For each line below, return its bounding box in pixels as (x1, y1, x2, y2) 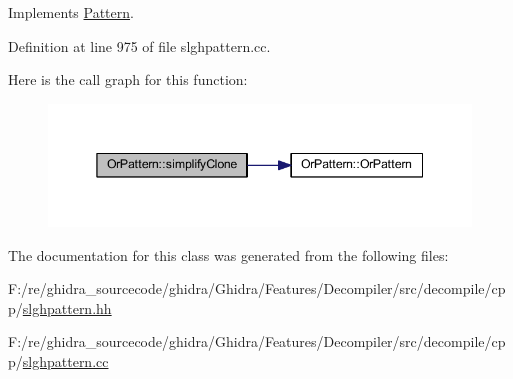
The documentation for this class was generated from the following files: (8, 244, 449, 265)
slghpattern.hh (22, 297, 112, 318)
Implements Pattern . (8, 2, 134, 22)
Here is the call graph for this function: (8, 69, 248, 90)
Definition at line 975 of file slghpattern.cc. (8, 35, 271, 56)
